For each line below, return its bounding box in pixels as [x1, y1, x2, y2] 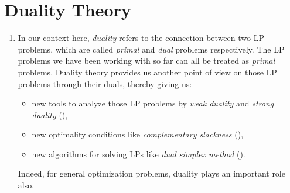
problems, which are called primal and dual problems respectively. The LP [18, 43, 285, 55]
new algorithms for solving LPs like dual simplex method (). [32, 147, 245, 160]
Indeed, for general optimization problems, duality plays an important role [18, 167, 285, 180]
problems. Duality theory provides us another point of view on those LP [18, 66, 277, 78]
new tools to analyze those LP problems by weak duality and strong [32, 97, 274, 109]
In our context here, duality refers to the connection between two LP [18, 32, 264, 44]
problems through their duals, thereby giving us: [18, 77, 192, 89]
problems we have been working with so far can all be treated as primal [18, 54, 275, 67]
